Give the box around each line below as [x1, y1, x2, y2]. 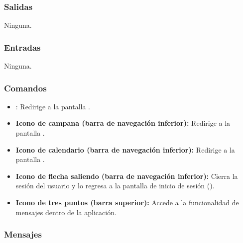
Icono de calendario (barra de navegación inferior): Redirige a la [15, 144, 235, 155]
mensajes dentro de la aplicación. [15, 207, 117, 217]
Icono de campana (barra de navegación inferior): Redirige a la [15, 118, 231, 128]
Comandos [4, 81, 47, 94]
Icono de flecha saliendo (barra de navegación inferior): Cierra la [15, 170, 238, 181]
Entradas [4, 41, 41, 53]
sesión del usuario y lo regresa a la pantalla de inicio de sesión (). [15, 180, 215, 191]
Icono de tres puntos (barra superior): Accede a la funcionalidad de [15, 197, 239, 207]
